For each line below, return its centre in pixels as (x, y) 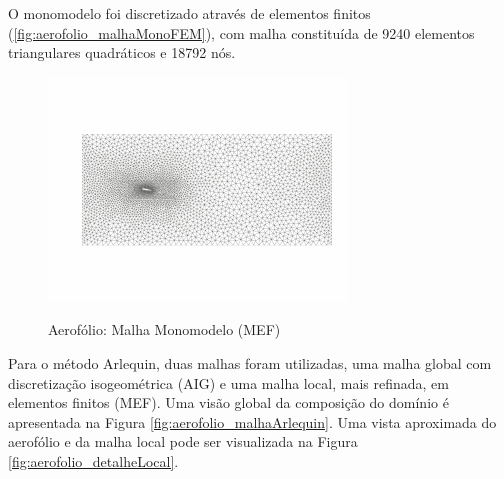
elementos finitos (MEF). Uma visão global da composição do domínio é (228, 402)
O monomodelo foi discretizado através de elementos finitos (189, 13)
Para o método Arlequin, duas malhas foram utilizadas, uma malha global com (250, 362)
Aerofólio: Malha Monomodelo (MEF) (164, 329)
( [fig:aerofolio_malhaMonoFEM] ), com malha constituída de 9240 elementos (241, 32)
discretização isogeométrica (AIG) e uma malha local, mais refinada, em (228, 382)
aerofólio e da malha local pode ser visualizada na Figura (183, 441)
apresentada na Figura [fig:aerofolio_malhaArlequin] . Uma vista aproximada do (252, 421)
